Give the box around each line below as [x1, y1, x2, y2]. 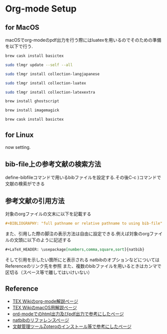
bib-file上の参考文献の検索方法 [5, 160, 101, 169]
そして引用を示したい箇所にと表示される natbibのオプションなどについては [5, 257, 160, 263]
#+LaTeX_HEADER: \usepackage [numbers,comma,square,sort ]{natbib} [5, 247, 144, 252]
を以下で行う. [5, 43, 34, 49]
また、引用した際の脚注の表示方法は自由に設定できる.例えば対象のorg [5, 231, 149, 237]
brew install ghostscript [5, 99, 59, 104]
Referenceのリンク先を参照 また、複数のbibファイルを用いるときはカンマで [5, 263, 162, 269]
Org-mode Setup [5, 3, 77, 15]
